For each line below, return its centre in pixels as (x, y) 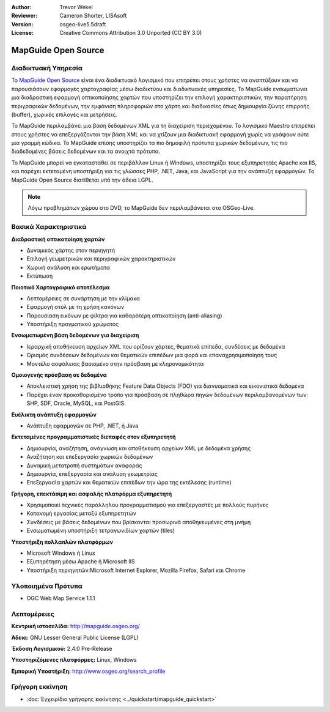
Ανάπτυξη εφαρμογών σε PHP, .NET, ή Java (82, 426)
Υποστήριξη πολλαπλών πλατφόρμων (62, 542)
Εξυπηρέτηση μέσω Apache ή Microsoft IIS (81, 562)
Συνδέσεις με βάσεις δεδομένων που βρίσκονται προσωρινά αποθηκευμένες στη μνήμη (139, 522)
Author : (21, 7)
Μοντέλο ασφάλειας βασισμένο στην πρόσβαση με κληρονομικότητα (115, 363)
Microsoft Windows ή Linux (61, 553)
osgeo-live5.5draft (83, 24)
